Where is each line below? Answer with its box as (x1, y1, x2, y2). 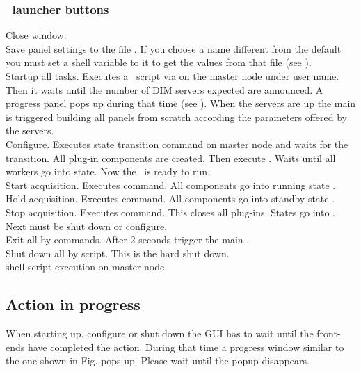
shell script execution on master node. (6, 259, 168, 274)
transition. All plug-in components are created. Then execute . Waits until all (6, 150, 336, 165)
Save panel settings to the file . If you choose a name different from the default (6, 41, 342, 56)
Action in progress (6, 293, 141, 315)
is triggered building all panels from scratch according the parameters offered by (6, 109, 348, 124)
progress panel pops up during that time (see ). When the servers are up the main (6, 96, 356, 111)
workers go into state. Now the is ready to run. (6, 164, 210, 179)
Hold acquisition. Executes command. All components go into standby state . (6, 191, 335, 206)
